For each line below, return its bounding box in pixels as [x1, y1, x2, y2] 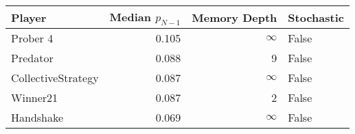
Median [109, 9, 152, 25]
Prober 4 [11, 30, 54, 46]
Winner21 [11, 90, 58, 106]
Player [11, 9, 47, 25]
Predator [11, 50, 54, 66]
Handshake [11, 109, 64, 126]
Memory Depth [192, 9, 277, 25]
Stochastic [288, 9, 344, 25]
